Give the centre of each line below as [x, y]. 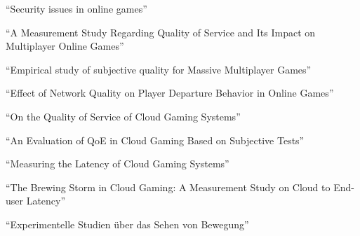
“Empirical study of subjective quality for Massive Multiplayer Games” [159, 69]
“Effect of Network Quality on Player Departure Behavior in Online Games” [170, 93]
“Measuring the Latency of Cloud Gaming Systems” [118, 164]
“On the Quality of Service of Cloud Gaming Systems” [123, 116]
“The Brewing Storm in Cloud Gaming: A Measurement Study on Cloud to [168, 187]
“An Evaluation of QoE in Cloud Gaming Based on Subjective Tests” [155, 140]
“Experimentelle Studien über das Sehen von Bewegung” [127, 224]
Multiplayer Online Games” [65, 46]
